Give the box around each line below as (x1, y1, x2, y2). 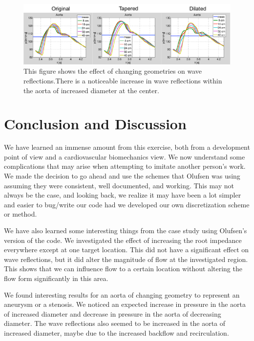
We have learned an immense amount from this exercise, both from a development (4, 142, 250, 152)
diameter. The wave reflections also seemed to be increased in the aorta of (4, 318, 226, 328)
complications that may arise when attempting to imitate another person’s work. (4, 161, 246, 171)
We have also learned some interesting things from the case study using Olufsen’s (4, 225, 247, 236)
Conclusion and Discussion (4, 114, 187, 134)
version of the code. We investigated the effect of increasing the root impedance (4, 235, 242, 245)
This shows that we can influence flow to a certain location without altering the (4, 263, 242, 274)
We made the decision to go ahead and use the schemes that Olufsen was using (4, 171, 240, 181)
